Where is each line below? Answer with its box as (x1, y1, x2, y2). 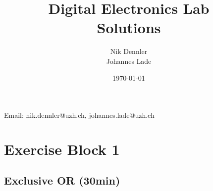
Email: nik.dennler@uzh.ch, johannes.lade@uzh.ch (4, 110, 155, 120)
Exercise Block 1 (4, 139, 120, 159)
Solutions (97, 17, 161, 38)
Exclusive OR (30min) (4, 173, 120, 188)
